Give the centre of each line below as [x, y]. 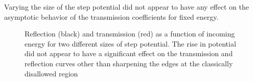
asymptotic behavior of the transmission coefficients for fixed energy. [111, 16]
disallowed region [51, 73]
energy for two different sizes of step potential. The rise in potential [130, 43]
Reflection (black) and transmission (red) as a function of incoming [130, 34]
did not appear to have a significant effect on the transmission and [129, 53]
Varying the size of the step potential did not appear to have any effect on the [126, 7]
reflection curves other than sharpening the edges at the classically [129, 63]
